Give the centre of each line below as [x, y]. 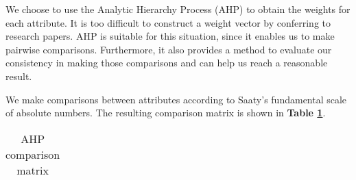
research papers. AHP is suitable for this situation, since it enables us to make [170, 36]
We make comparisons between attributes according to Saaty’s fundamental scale [176, 99]
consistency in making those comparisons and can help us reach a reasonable [167, 63]
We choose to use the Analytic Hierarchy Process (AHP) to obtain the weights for [178, 9]
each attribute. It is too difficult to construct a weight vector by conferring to [168, 22]
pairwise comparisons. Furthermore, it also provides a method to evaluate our [169, 49]
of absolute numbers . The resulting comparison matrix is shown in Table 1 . [166, 113]
